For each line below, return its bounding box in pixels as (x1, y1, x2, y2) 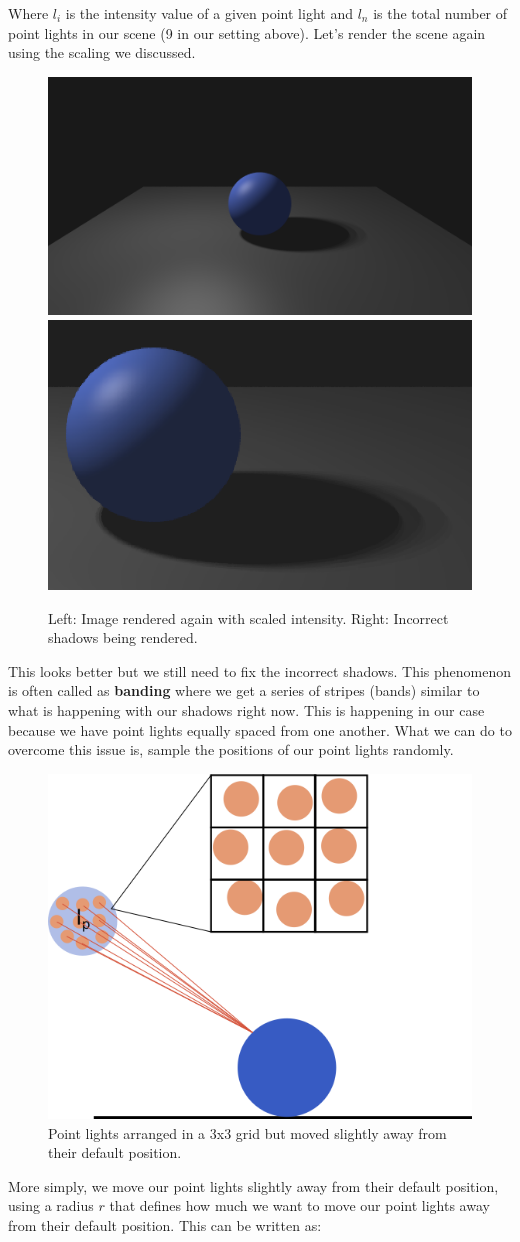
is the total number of (373, 3, 508, 23)
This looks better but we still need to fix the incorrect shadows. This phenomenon (8, 660, 512, 681)
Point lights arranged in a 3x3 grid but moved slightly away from (48, 1122, 447, 1143)
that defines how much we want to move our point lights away (109, 1195, 490, 1216)
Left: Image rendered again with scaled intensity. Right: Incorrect (48, 607, 449, 628)
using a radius (8, 1195, 94, 1216)
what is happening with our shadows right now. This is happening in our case (8, 700, 485, 721)
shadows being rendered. (48, 627, 198, 648)
